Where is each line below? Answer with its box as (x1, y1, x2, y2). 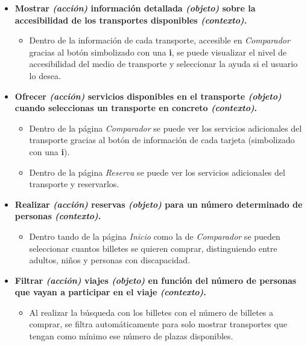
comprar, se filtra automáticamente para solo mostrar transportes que (29, 318, 287, 330)
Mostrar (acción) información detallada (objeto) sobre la (14, 2, 256, 14)
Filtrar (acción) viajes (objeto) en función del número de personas (14, 274, 297, 286)
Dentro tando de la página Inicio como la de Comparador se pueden (29, 229, 280, 242)
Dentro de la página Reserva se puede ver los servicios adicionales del (29, 165, 285, 178)
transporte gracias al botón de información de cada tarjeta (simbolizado (29, 133, 295, 146)
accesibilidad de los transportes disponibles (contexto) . (14, 13, 247, 26)
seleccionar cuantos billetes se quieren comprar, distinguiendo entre (29, 242, 277, 254)
